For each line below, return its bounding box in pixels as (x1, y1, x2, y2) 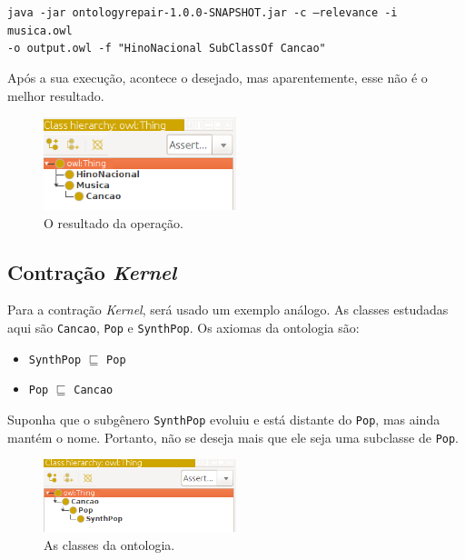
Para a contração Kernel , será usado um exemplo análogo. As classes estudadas (7, 300, 449, 319)
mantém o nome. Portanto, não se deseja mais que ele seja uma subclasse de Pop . (7, 427, 460, 446)
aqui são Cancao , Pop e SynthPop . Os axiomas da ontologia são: (7, 318, 360, 337)
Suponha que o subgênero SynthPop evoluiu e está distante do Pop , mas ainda (7, 409, 440, 428)
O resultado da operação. (44, 213, 183, 232)
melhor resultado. (7, 85, 104, 105)
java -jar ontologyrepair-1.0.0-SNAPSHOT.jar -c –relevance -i (7, 6, 398, 19)
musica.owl (7, 24, 73, 37)
